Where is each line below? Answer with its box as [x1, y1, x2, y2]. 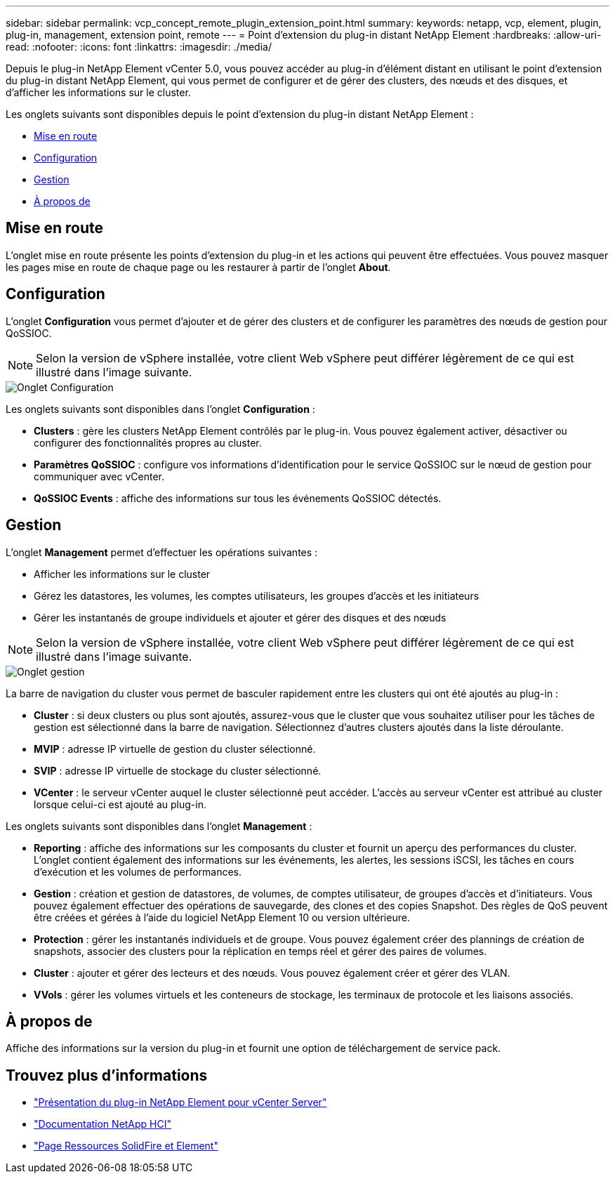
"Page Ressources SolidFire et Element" [34, 1140, 218, 1152]
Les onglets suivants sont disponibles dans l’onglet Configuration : [6, 402, 315, 415]
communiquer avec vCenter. [34, 470, 164, 482]
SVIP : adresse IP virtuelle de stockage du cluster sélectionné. [34, 764, 322, 777]
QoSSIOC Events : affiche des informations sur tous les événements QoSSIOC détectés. [34, 492, 442, 504]
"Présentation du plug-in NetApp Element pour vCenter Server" [34, 1096, 327, 1109]
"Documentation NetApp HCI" [34, 1118, 172, 1131]
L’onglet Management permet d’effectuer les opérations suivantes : [6, 546, 318, 558]
